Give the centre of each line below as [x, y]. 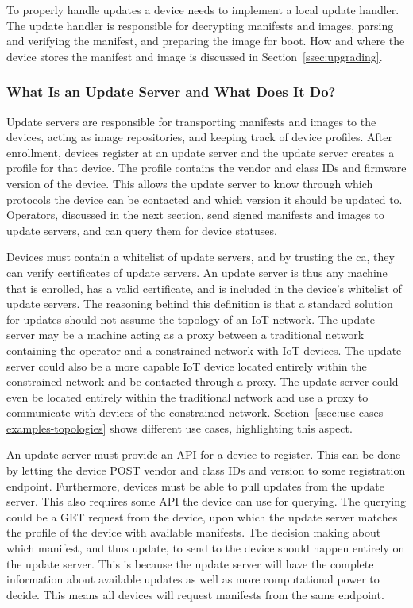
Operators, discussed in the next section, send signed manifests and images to [195, 215]
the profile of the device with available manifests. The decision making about [194, 532]
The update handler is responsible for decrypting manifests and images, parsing [200, 25]
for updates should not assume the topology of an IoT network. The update [191, 319]
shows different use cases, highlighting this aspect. [231, 427]
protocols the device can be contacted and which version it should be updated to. [205, 199]
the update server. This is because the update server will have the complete [190, 563]
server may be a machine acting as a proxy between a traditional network [185, 335]
